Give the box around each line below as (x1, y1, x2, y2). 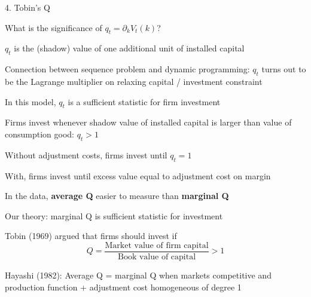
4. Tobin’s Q (5, 1, 50, 13)
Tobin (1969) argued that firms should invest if (5, 229, 177, 242)
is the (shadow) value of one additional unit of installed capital (14, 42, 245, 54)
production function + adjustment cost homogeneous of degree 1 (5, 280, 242, 293)
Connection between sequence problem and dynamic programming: (5, 63, 250, 75)
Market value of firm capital (105, 241, 209, 250)
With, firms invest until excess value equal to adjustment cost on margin (5, 169, 271, 182)
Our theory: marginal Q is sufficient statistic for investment (5, 209, 223, 222)
